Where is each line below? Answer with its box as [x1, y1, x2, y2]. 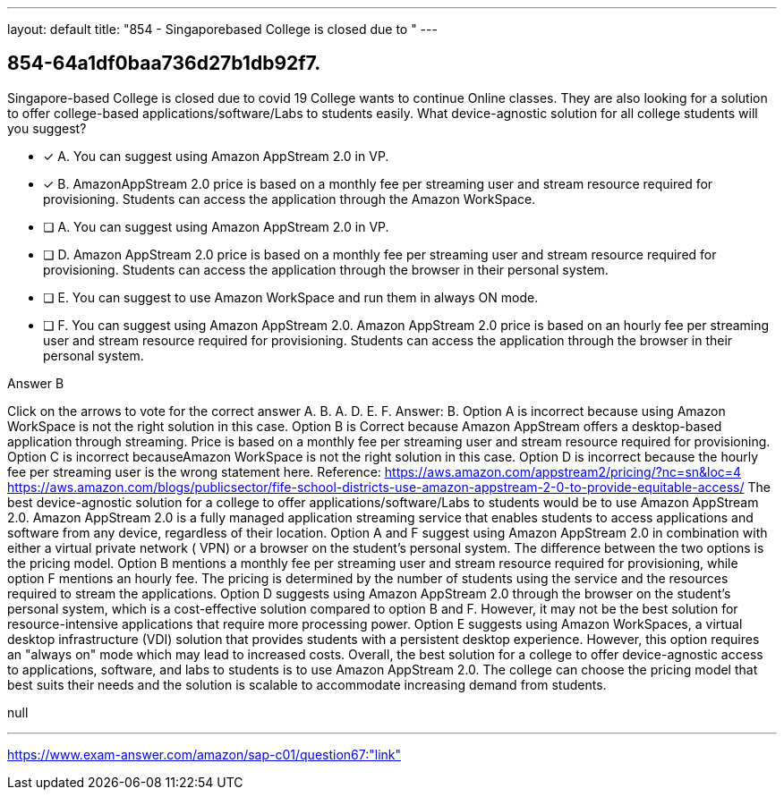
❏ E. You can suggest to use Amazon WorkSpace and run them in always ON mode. [43, 289, 539, 305]
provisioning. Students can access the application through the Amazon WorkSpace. [43, 191, 536, 207]
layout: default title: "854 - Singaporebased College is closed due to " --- [7, 21, 438, 37]
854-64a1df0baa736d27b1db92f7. [7, 52, 321, 75]
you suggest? [7, 120, 87, 136]
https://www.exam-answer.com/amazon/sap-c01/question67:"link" [7, 746, 402, 762]
